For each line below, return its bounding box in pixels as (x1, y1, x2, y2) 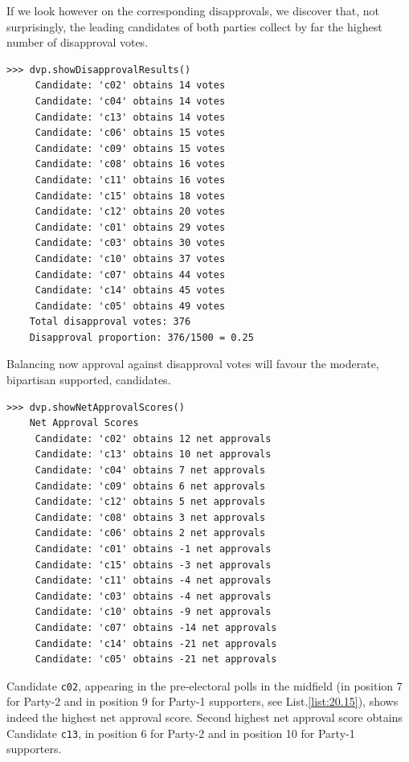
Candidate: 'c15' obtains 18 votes (35, 190, 226, 202)
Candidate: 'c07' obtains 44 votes (35, 268, 226, 281)
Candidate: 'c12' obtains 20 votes (35, 206, 226, 218)
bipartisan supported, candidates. (6, 371, 171, 388)
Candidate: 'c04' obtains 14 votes (35, 95, 226, 107)
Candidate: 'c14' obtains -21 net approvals (35, 637, 277, 649)
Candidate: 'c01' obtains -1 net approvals (35, 543, 272, 555)
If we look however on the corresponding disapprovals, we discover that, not (6, 2, 380, 18)
